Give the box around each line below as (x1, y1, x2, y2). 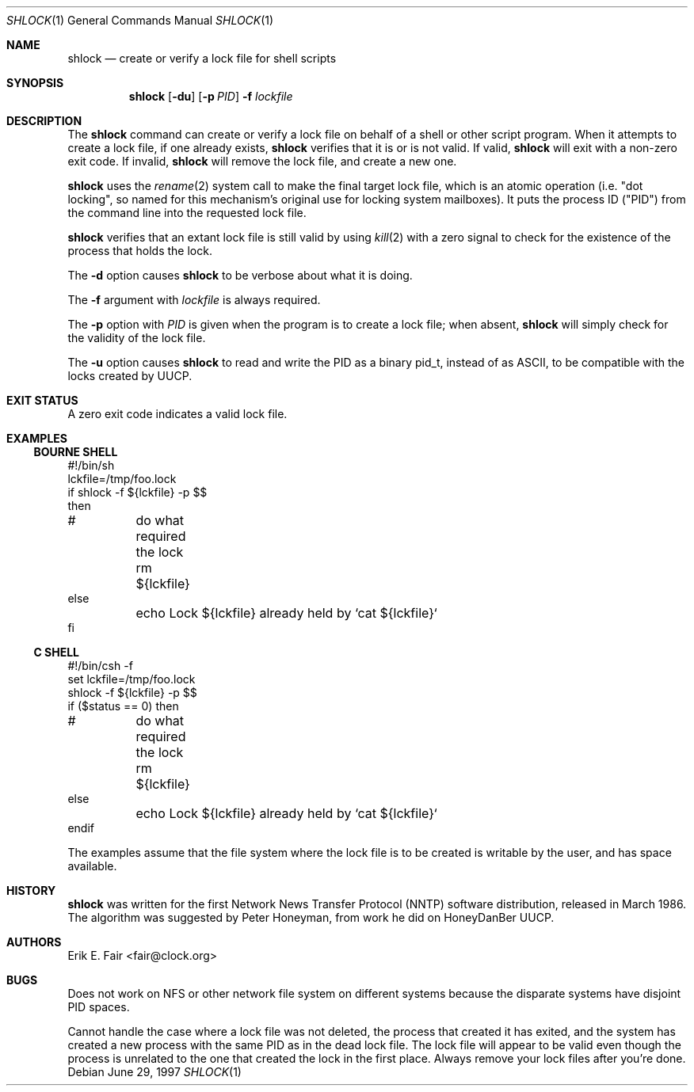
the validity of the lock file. (67, 331, 206, 344)
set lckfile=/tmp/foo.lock (67, 672, 196, 686)
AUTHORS (6, 935, 62, 949)
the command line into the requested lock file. (67, 206, 307, 219)
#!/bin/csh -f (67, 659, 133, 672)
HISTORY (6, 884, 56, 897)
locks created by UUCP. (67, 369, 193, 382)
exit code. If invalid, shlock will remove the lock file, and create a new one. (67, 154, 457, 168)
